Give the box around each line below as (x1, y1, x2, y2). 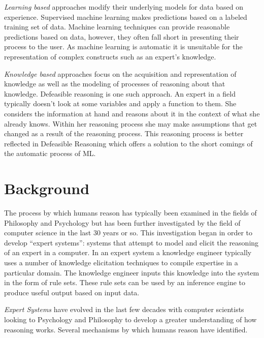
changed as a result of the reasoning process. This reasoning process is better (4, 128, 244, 139)
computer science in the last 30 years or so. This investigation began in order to (4, 227, 253, 238)
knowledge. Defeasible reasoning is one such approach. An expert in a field (4, 88, 236, 99)
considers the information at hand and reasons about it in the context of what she (4, 108, 260, 118)
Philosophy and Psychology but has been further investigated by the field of (4, 217, 241, 228)
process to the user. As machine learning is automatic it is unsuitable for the (4, 41, 243, 52)
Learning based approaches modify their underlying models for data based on (4, 2, 243, 12)
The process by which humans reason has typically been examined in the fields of (4, 207, 257, 218)
